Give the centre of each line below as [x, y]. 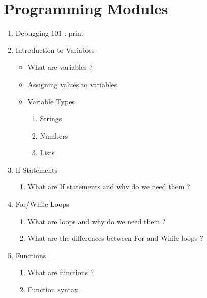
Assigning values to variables [72, 84]
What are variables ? [60, 67]
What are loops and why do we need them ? [97, 221]
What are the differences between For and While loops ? [115, 238]
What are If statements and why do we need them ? [109, 187]
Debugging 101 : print [50, 33]
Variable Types [51, 101]
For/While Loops [42, 204]
